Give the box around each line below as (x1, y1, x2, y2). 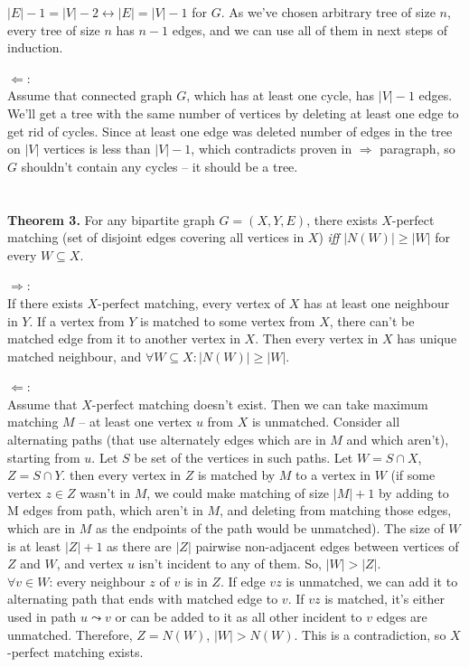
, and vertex (56, 554, 124, 573)
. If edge (220, 571, 266, 590)
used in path (7, 607, 77, 625)
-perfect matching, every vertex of (98, 293, 286, 312)
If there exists (7, 293, 83, 312)
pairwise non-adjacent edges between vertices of (195, 536, 459, 555)
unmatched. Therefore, (7, 625, 133, 644)
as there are (107, 536, 172, 555)
